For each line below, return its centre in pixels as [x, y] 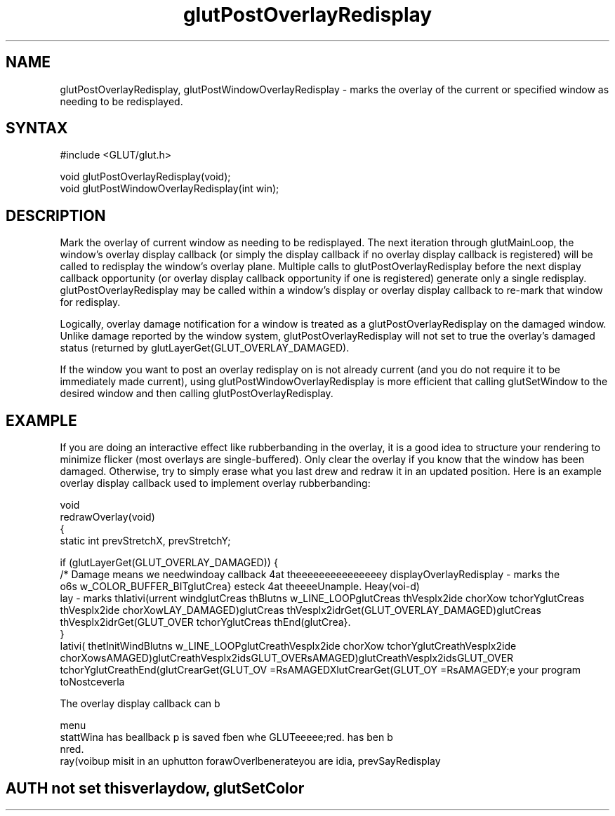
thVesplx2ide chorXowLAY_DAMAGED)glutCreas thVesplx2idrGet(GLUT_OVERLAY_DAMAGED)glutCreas [300, 610]
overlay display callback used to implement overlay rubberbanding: [215, 483]
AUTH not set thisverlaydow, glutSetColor [155, 788]
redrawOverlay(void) [107, 517]
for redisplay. [90, 302]
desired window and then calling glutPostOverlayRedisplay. [197, 394]
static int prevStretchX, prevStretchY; [145, 541]
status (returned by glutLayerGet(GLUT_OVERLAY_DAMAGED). [205, 348]
